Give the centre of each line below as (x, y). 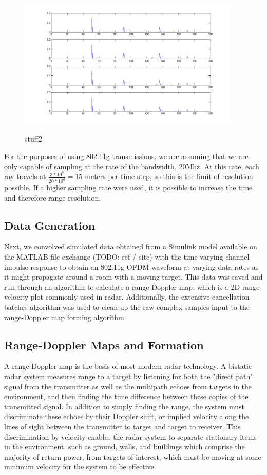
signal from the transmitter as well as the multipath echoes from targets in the (128, 386)
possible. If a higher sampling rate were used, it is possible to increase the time (128, 187)
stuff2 (33, 139)
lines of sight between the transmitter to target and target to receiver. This (122, 426)
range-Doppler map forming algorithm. (65, 317)
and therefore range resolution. (53, 197)
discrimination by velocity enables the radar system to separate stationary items (130, 436)
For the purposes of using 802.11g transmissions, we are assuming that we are (126, 156)
